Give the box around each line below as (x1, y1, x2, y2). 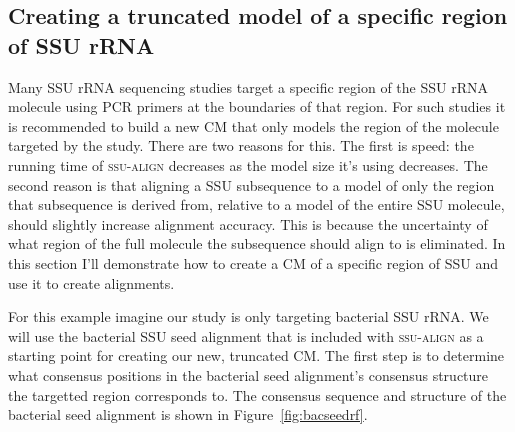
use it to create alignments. (8, 272, 175, 293)
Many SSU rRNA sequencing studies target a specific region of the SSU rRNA (8, 76, 488, 97)
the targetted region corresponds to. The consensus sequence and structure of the (8, 384, 507, 405)
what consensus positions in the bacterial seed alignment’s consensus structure (8, 364, 489, 385)
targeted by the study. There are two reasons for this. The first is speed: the (8, 135, 474, 156)
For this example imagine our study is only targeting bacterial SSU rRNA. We (8, 306, 489, 327)
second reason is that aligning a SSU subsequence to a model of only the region (8, 174, 495, 195)
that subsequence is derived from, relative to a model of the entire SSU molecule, (8, 194, 505, 215)
